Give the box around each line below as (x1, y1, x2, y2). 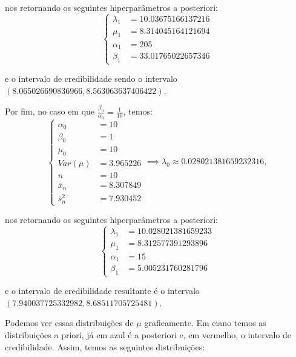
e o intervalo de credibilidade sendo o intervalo (5, 72, 177, 85)
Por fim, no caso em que (5, 105, 95, 118)
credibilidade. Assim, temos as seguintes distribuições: (5, 340, 205, 353)
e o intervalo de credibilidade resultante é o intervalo (5, 284, 200, 297)
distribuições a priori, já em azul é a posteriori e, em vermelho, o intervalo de (5, 328, 291, 341)
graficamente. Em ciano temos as (144, 316, 266, 329)
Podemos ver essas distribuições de (5, 316, 134, 329)
